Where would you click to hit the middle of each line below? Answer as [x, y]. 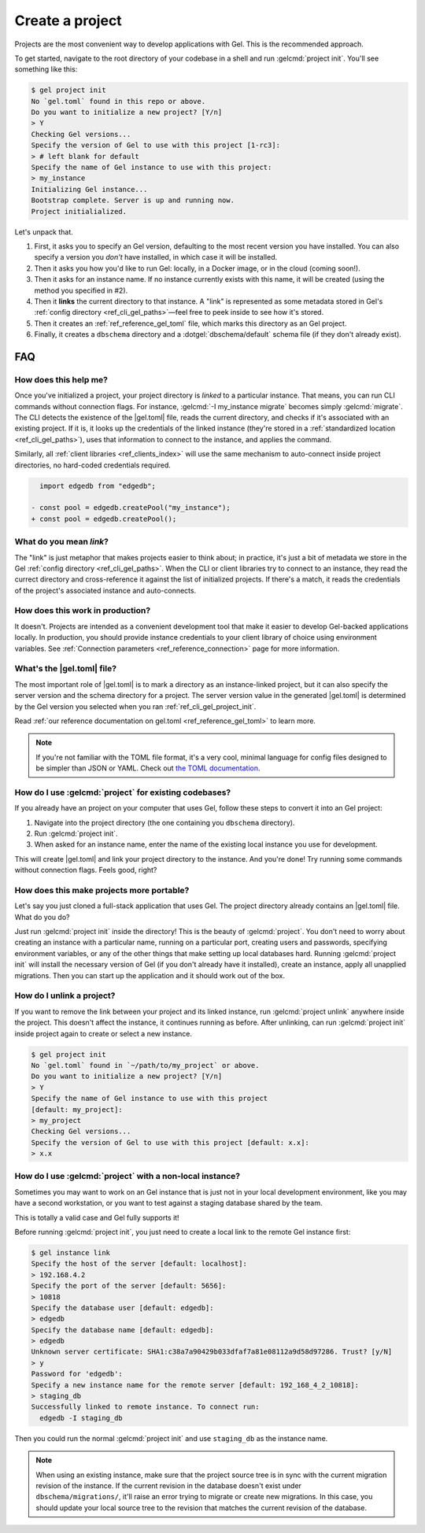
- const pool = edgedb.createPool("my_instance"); [131, 508]
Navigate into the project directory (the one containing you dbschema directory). [164, 822]
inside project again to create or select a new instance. [103, 1033]
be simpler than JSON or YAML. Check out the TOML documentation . [148, 768]
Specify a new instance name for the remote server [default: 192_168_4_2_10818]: [195, 1385]
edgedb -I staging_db [81, 1418]
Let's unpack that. [44, 231]
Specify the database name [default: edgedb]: [122, 1330]
